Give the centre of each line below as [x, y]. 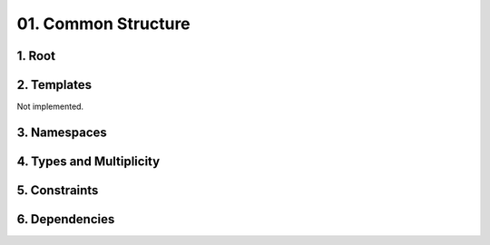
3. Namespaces [62, 132]
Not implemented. [50, 107]
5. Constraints [58, 190]
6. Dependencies [66, 219]
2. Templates [54, 85]
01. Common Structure [103, 24]
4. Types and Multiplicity [88, 161]
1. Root [36, 56]
